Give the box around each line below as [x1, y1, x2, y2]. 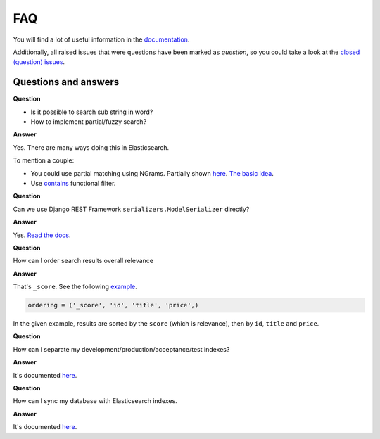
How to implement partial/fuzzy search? [30, 117, 147, 126]
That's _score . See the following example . [13, 282, 137, 291]
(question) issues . [13, 58, 65, 66]
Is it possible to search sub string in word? [30, 108, 153, 116]
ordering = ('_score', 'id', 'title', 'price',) [27, 301, 199, 310]
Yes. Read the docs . [13, 231, 71, 239]
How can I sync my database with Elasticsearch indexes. [13, 397, 177, 405]
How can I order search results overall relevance [13, 257, 154, 265]
